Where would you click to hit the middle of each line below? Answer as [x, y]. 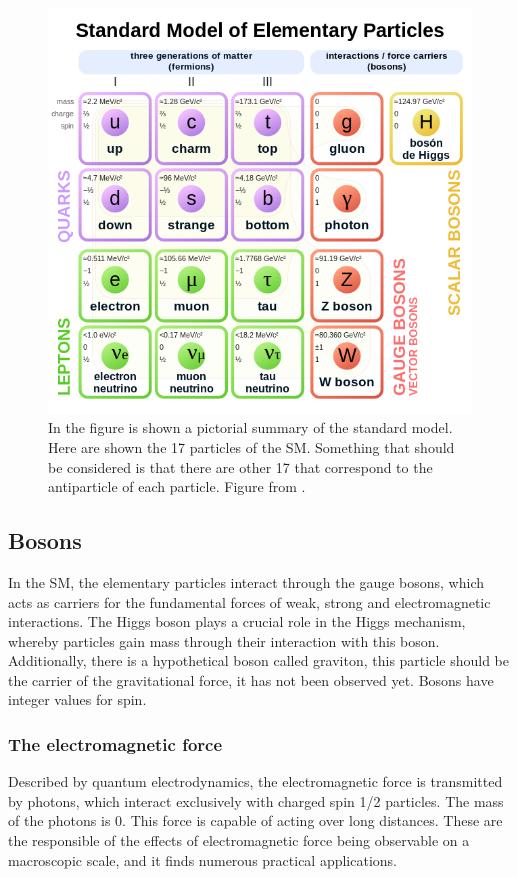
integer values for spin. [77, 699]
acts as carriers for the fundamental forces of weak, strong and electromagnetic [249, 601]
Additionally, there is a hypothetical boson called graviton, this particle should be [258, 660]
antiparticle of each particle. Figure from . [177, 486]
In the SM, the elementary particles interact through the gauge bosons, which [246, 581]
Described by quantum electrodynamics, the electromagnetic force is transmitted [255, 781]
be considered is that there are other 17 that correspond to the [240, 466]
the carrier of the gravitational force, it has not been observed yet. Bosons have [251, 679]
